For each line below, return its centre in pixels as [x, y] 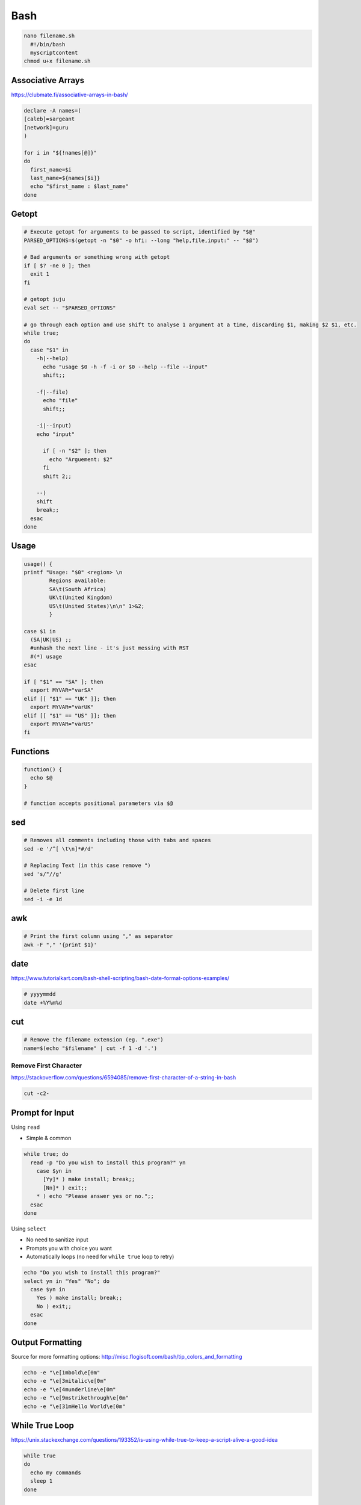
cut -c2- [37, 1094]
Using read [26, 1127]
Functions [30, 752]
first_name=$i [51, 169]
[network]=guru [46, 127]
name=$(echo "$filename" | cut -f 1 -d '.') [91, 1048]
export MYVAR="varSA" [62, 690]
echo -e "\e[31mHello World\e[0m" [75, 1406]
